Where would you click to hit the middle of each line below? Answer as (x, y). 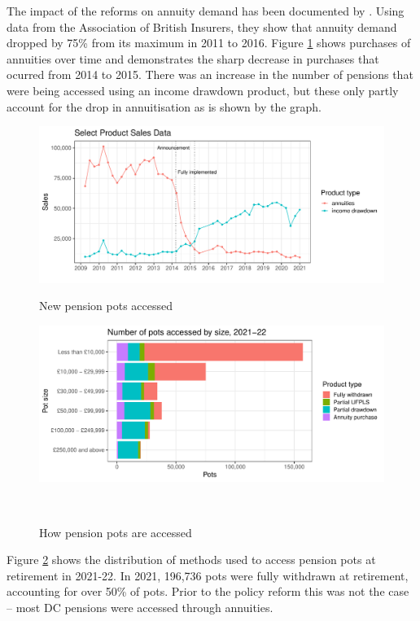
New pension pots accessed (106, 306)
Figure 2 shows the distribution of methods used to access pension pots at (191, 560)
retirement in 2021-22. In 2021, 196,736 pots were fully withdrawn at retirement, (208, 575)
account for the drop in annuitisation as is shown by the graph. (164, 106)
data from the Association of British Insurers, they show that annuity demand (202, 26)
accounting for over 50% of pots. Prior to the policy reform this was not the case (208, 591)
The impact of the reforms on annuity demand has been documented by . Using (206, 11)
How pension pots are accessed (116, 532)
